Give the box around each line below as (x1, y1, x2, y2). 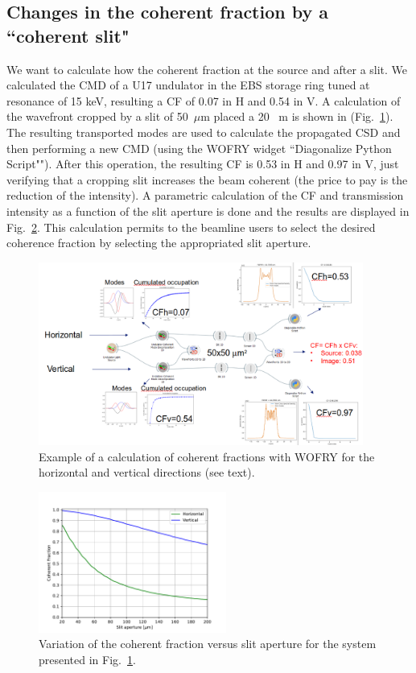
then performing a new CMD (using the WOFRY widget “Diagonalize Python (6, 139, 392, 156)
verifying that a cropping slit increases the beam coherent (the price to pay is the (6, 171, 408, 188)
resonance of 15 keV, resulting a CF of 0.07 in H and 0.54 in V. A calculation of (6, 92, 401, 109)
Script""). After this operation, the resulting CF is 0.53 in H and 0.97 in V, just (6, 155, 399, 172)
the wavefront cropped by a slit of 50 (6, 108, 188, 125)
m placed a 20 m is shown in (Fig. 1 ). (200, 108, 393, 125)
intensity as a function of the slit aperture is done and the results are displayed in (6, 202, 410, 219)
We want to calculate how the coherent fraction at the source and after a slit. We (6, 60, 408, 77)
